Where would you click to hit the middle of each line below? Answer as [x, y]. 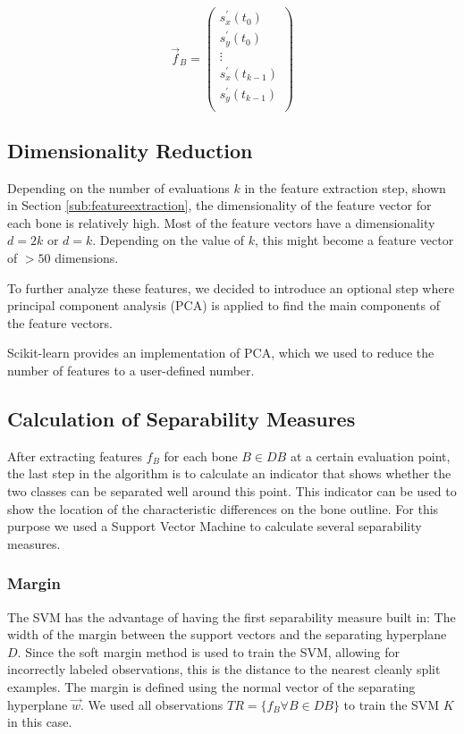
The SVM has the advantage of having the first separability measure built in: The [232, 616]
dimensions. [87, 258]
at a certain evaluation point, [370, 456]
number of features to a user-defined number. [131, 371]
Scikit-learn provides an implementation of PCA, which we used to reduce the [221, 353]
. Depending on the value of [169, 240]
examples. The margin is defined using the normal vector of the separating [211, 686]
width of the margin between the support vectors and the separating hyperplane [227, 634]
